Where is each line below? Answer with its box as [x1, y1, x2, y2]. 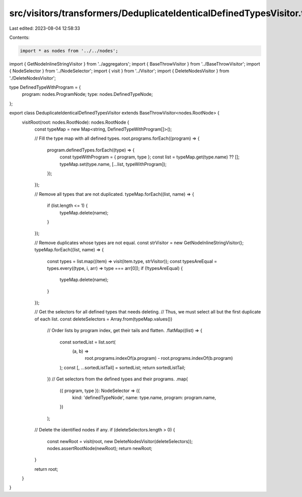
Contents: [9, 34, 30, 40]
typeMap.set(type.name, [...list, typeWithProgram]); [59, 161, 167, 167]
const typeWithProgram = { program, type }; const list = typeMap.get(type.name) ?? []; [59, 154, 240, 160]
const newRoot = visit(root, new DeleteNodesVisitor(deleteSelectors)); [47, 438, 193, 444]
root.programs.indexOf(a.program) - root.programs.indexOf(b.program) [85, 355, 234, 361]
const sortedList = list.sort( [59, 339, 116, 345]
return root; [34, 466, 58, 472]
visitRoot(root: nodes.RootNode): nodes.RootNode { [22, 119, 129, 125]
